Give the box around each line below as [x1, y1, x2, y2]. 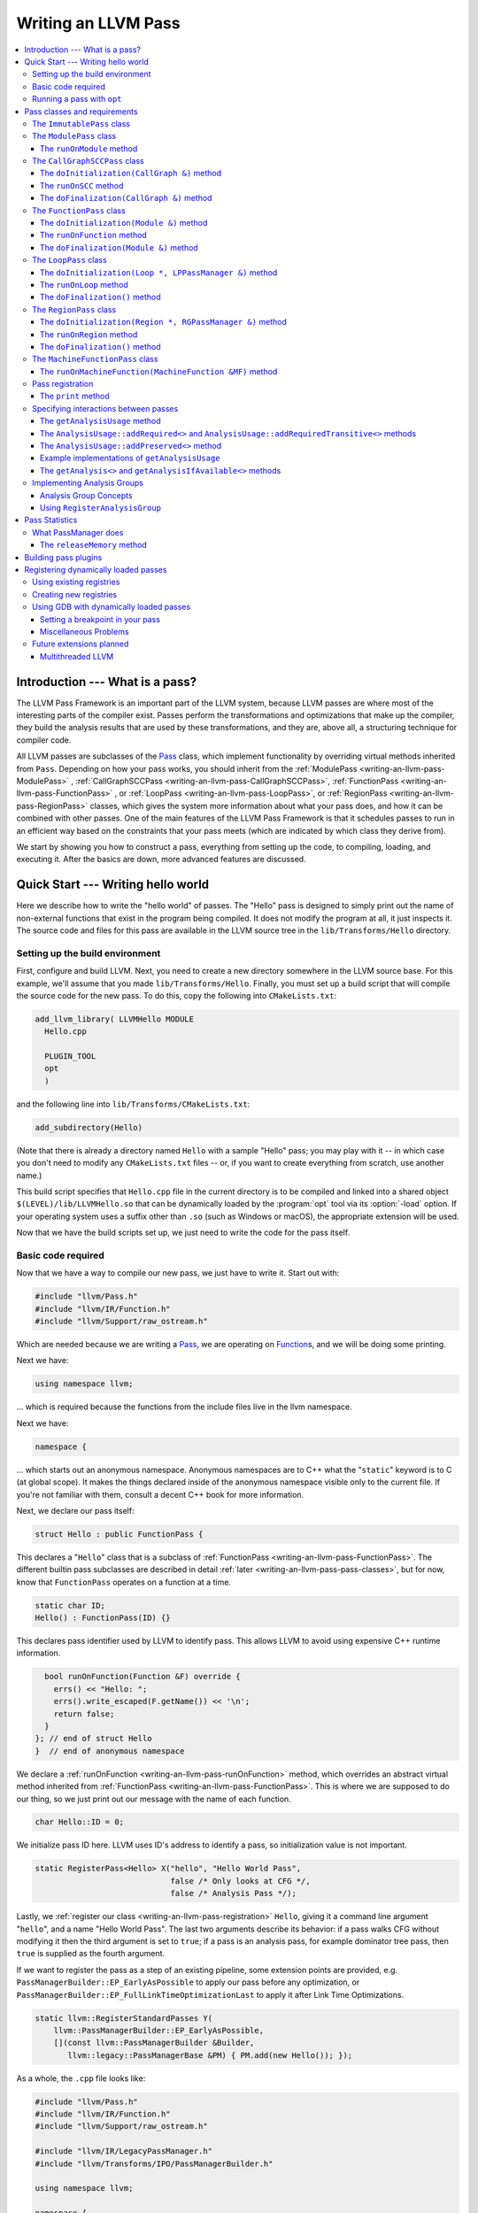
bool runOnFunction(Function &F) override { [44, 1671, 241, 1682]
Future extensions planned [32, 638, 129, 650]
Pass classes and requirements [24, 106, 138, 117]
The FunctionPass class [32, 204, 126, 216]
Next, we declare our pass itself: [16, 1505, 135, 1515]
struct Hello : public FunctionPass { [35, 1529, 204, 1539]
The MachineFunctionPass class [32, 354, 158, 365]
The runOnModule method [40, 143, 138, 154]
